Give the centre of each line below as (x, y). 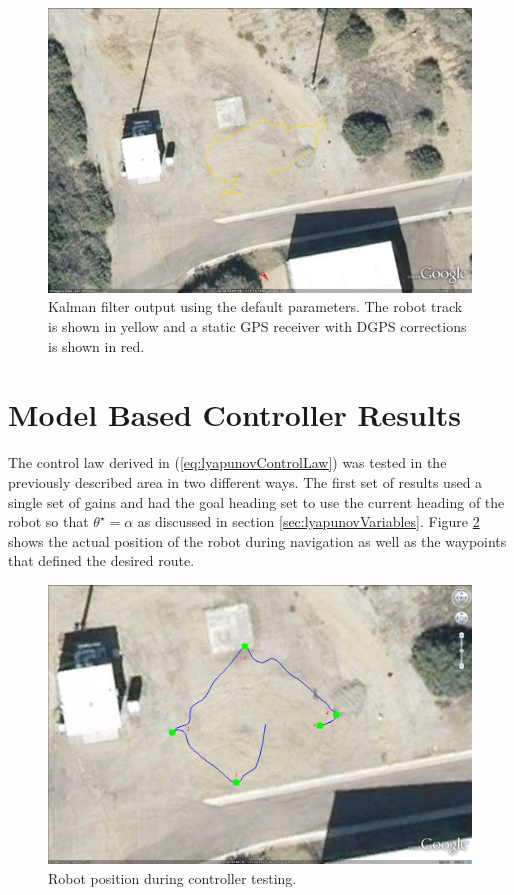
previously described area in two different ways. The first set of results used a (245, 481)
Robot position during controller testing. (172, 878)
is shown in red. (96, 345)
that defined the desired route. (101, 560)
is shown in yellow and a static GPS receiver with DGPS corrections (257, 326)
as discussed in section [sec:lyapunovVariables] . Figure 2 (308, 521)
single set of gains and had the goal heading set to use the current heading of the (256, 501)
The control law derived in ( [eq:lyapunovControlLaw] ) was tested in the (227, 462)
